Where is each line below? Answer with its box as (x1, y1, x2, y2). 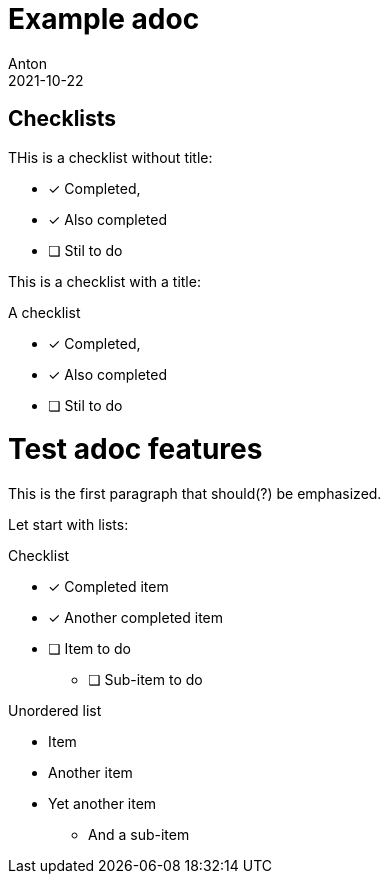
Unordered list (8, 702, 102, 720)
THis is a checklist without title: (8, 148, 213, 166)
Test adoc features (8, 432, 263, 467)
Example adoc (8, 2, 200, 36)
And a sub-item (88, 826, 190, 844)
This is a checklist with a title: (8, 272, 201, 290)
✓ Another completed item (48, 609, 224, 627)
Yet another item (48, 795, 157, 813)
